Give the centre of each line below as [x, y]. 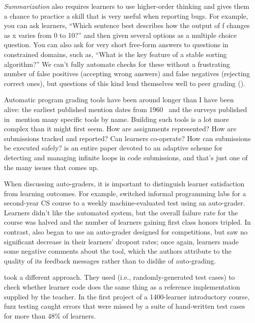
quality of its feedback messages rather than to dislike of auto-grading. [110, 260]
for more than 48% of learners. [50, 315]
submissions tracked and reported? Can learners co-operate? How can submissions [127, 138]
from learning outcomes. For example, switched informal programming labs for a [125, 193]
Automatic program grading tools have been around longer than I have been [119, 100]
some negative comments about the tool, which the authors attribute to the [118, 251]
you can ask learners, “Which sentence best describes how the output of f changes [127, 25]
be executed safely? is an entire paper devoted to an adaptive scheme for [113, 148]
